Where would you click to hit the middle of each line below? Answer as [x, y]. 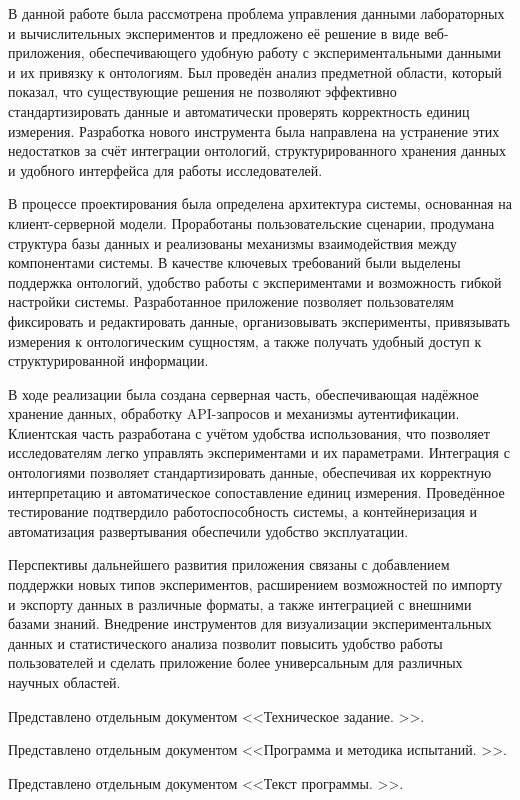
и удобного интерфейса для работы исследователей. [165, 169]
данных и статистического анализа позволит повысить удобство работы [225, 642]
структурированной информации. [108, 360]
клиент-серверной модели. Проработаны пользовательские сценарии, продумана [251, 222]
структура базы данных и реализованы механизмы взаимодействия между [232, 242]
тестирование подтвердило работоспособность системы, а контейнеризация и [243, 511]
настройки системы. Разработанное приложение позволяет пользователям [231, 301]
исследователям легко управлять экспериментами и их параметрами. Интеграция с [259, 452]
